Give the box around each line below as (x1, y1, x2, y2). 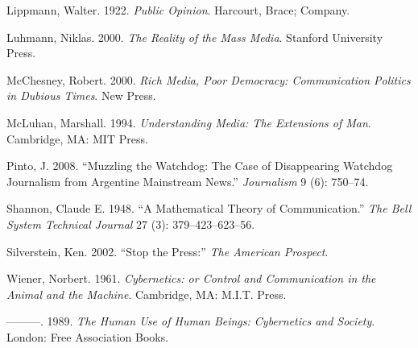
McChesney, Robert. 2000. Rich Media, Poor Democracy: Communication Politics (6, 71, 411, 88)
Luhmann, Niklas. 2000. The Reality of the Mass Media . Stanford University (6, 28, 383, 45)
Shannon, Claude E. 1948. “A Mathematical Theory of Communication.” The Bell (6, 200, 412, 217)
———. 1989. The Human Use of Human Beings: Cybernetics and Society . (6, 313, 375, 329)
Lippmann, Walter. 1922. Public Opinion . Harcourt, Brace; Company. (6, 2, 350, 18)
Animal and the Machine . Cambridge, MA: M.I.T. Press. (6, 285, 287, 302)
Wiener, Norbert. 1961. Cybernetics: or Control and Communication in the (6, 270, 376, 287)
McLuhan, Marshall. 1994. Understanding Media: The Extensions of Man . (6, 114, 371, 130)
